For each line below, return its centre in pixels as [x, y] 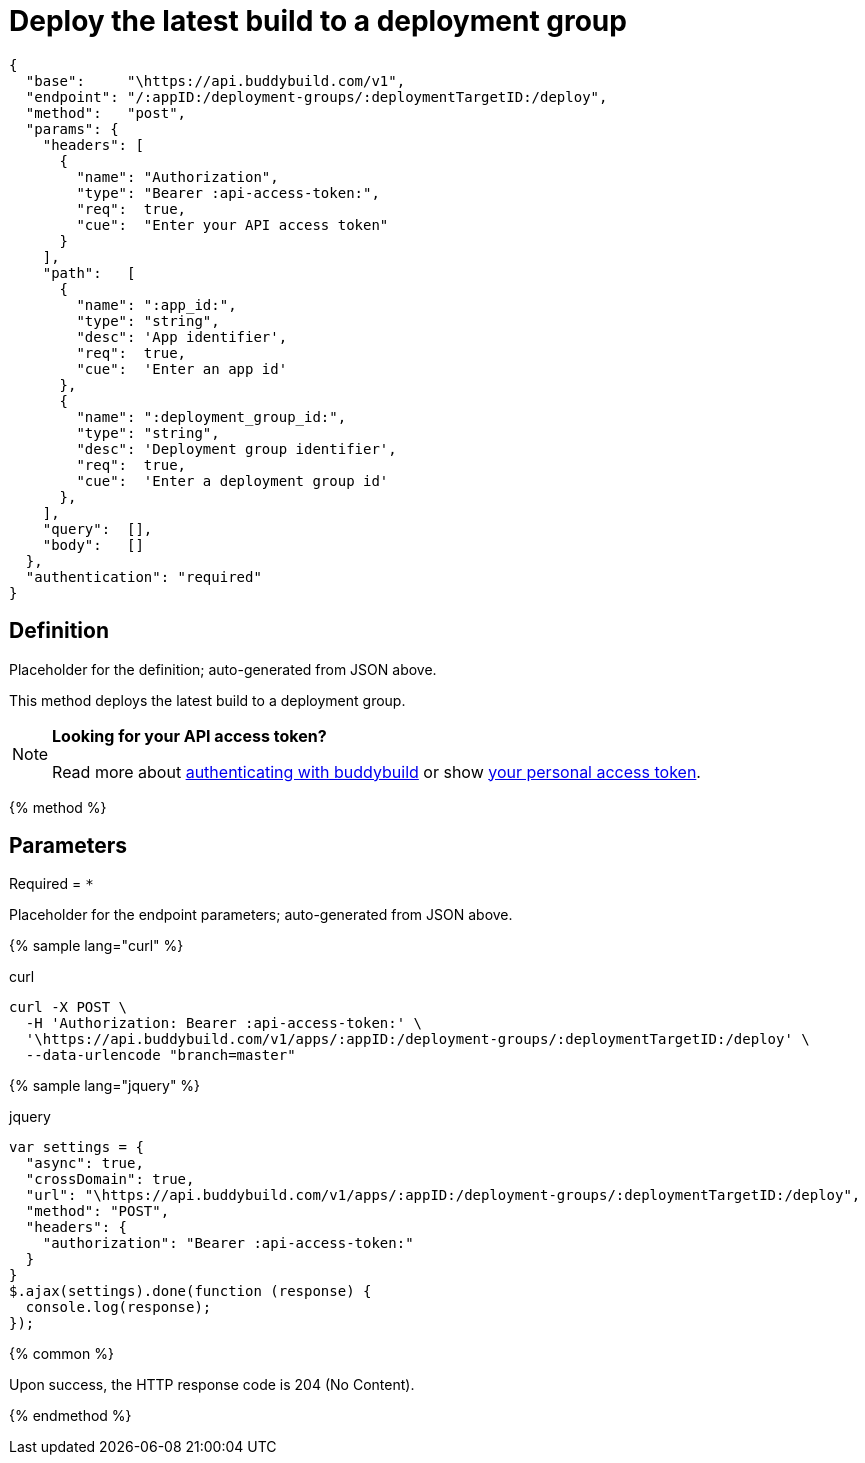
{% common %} [61, 1354]
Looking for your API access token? [189, 735]
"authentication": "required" [143, 576]
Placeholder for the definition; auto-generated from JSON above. [223, 669]
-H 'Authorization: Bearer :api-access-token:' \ [224, 1023]
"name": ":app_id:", [156, 304]
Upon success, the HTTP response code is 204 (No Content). [212, 1385]
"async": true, [84, 1163]
